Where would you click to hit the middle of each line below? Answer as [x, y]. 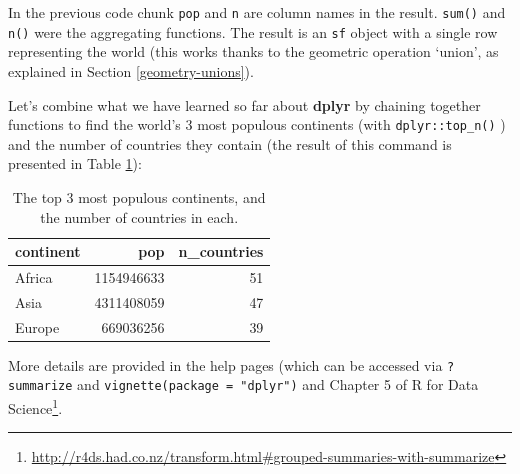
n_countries [221, 251]
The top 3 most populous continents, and [139, 196]
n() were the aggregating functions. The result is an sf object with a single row [253, 31]
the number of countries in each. [139, 216]
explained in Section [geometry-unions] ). [131, 70]
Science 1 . [35, 406]
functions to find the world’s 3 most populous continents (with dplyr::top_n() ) [257, 124]
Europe [37, 326]
